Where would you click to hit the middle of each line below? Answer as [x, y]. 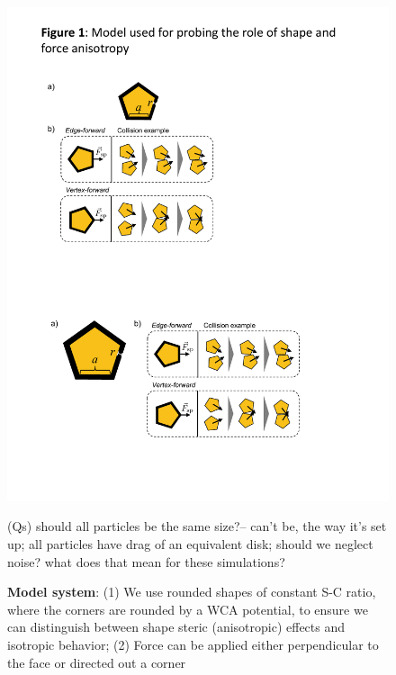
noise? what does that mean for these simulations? [146, 561]
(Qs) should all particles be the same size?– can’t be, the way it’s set [197, 526]
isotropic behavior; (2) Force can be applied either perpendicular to [193, 645]
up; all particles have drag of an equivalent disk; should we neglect [190, 544]
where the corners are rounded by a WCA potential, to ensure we [188, 609]
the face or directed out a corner [97, 662]
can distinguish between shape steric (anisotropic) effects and [176, 627]
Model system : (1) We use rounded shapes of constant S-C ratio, [192, 592]
